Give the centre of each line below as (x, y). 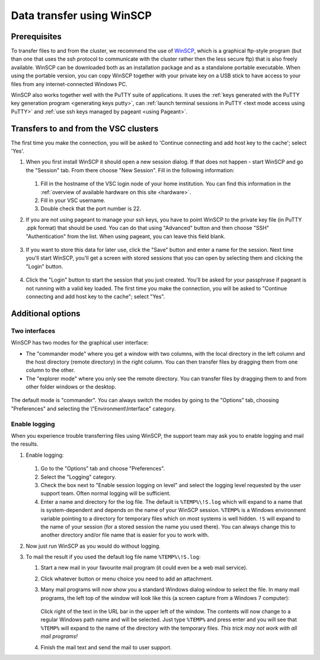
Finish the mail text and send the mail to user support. (106, 647)
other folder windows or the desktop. (71, 387)
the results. (25, 444)
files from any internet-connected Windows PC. (69, 84)
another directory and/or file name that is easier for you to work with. (125, 535)
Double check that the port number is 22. (91, 209)
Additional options (46, 313)
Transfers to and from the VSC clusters (85, 129)
